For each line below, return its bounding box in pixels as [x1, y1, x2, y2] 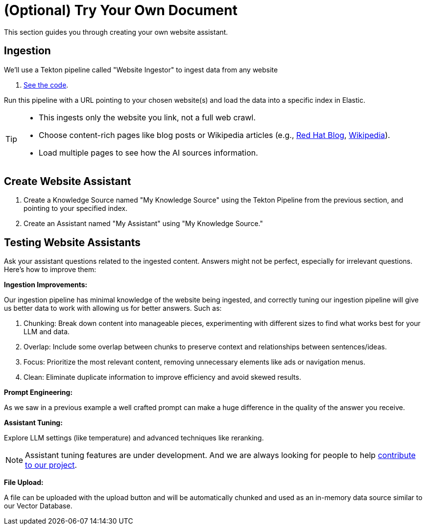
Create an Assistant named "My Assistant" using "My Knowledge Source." [24, 219, 263, 228]
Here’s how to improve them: [4, 265, 96, 274]
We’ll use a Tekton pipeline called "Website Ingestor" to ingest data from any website [4, 65, 278, 74]
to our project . [25, 460, 77, 470]
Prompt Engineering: [4, 388, 73, 397]
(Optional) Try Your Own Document [4, 2, 237, 19]
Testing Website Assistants [4, 236, 141, 249]
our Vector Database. [4, 502, 72, 510]
